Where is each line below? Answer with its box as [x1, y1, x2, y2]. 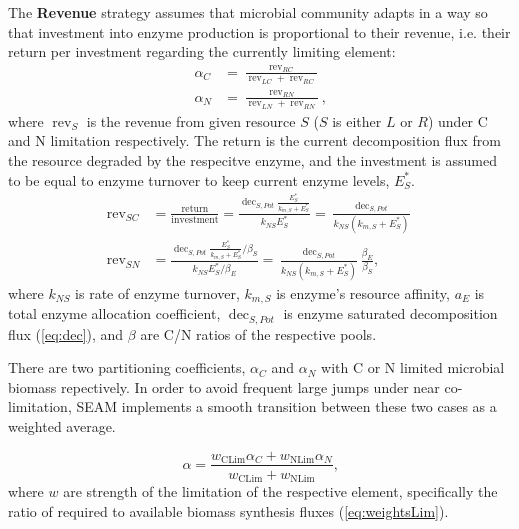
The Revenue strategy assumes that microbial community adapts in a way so [8, 2, 488, 22]
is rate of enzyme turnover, [75, 282, 240, 303]
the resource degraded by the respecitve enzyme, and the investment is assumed [8, 149, 497, 170]
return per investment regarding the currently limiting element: [8, 41, 396, 62]
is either [332, 110, 382, 131]
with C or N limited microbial [321, 357, 505, 378]
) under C [427, 110, 488, 131]
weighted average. [8, 415, 116, 436]
